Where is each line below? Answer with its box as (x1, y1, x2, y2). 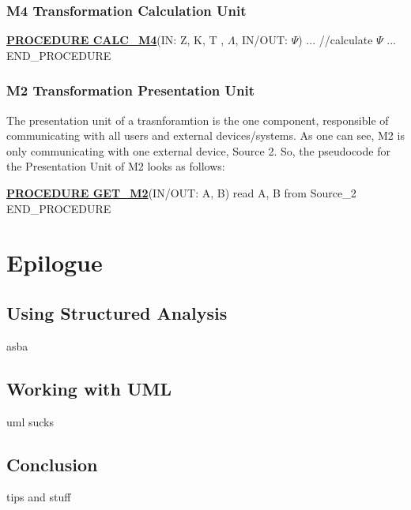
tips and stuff (6, 489, 71, 505)
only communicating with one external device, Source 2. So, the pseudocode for (6, 142, 390, 159)
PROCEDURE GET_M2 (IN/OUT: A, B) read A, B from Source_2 (6, 185, 356, 201)
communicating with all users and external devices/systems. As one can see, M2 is (6, 127, 405, 144)
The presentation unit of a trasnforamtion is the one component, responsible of (6, 111, 389, 128)
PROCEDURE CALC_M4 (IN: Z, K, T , (6, 32, 224, 48)
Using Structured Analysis (6, 300, 228, 324)
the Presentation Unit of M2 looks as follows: (6, 158, 225, 174)
